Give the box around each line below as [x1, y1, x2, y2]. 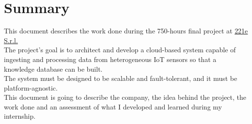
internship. [4, 111, 36, 121]
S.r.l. [4, 35, 18, 45]
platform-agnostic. [4, 82, 58, 93]
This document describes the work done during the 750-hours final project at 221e [4, 26, 248, 36]
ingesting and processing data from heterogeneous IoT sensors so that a [4, 54, 217, 64]
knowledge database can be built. [4, 63, 103, 74]
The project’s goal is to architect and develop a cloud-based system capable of [4, 45, 236, 55]
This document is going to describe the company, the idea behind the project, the [4, 92, 247, 102]
